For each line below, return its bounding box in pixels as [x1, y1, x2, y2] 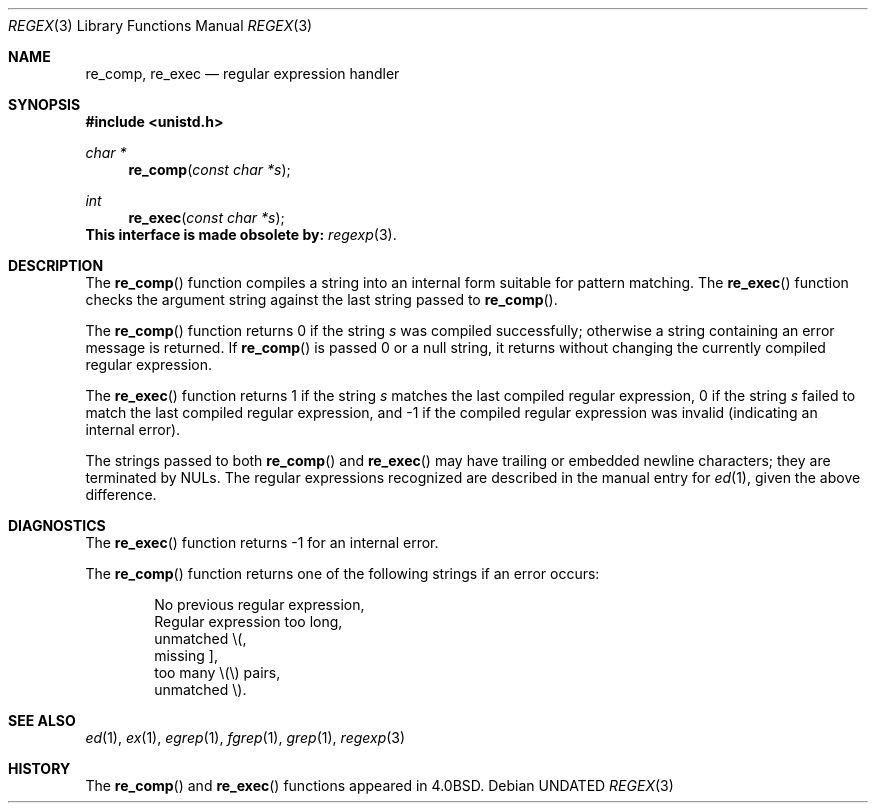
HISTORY [8, 760, 71, 777]
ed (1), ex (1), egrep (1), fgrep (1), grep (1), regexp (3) [85, 729, 406, 746]
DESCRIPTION [8, 257, 104, 274]
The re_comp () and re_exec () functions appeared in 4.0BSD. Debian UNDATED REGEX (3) [85, 777, 674, 794]
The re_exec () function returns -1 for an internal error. [85, 534, 439, 551]
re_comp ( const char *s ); [128, 161, 291, 178]
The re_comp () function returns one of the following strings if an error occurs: [85, 565, 600, 582]
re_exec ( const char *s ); [128, 209, 285, 226]
